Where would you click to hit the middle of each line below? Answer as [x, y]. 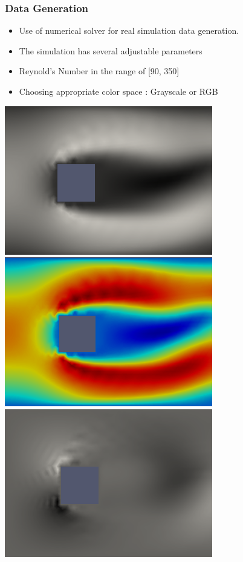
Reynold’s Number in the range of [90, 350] [99, 71]
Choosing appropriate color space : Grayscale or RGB [118, 91]
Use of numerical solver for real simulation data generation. [129, 30]
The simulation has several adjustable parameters [111, 50]
